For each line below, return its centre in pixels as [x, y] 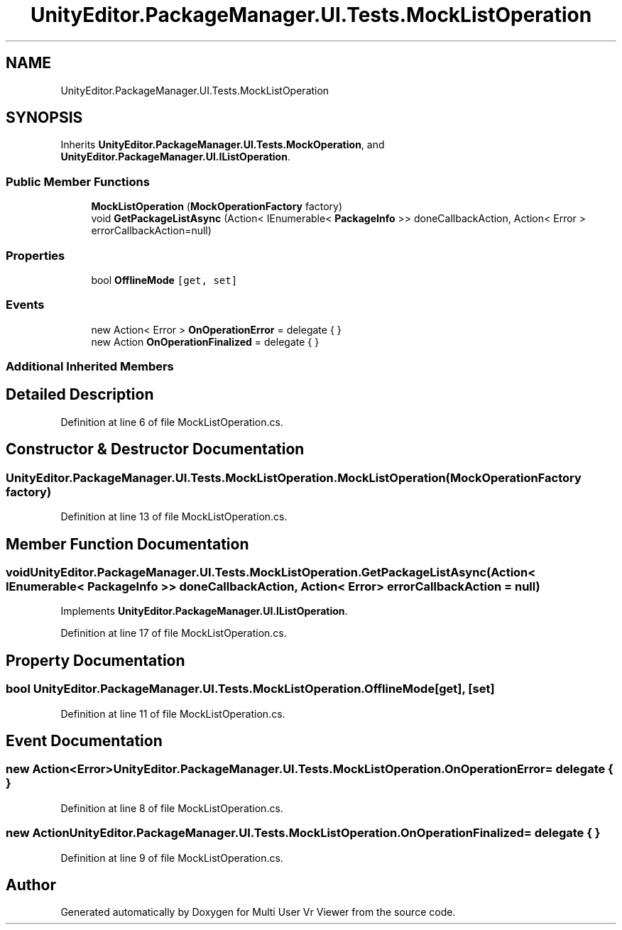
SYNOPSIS [44, 118]
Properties [36, 255]
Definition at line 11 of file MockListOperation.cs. [173, 713]
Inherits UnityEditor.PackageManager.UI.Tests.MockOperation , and [223, 145]
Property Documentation [96, 660]
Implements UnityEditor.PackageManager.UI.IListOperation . [204, 611]
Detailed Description [80, 395]
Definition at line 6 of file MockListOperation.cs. [172, 422]
